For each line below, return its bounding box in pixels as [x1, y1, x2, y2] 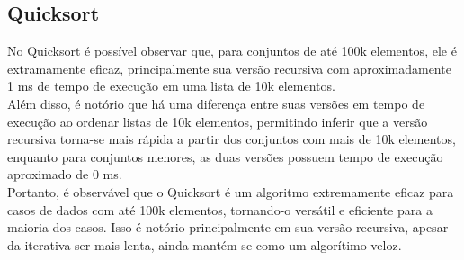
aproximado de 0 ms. [7, 165, 122, 184]
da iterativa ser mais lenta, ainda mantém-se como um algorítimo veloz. [7, 235, 402, 254]
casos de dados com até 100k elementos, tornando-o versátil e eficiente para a [7, 200, 433, 219]
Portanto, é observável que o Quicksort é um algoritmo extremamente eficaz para [7, 182, 454, 201]
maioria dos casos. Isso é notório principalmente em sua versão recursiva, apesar [7, 218, 449, 237]
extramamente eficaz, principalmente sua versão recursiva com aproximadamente [7, 58, 451, 77]
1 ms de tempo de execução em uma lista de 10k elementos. [7, 76, 335, 95]
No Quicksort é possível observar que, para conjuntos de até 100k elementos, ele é [7, 41, 457, 60]
